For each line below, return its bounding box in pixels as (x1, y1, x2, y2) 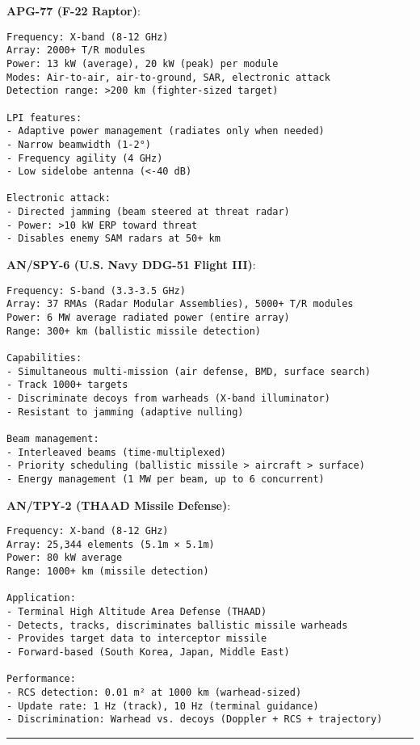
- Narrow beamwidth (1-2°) (6, 138, 151, 150)
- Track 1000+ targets (6, 379, 128, 391)
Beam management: (6, 432, 99, 444)
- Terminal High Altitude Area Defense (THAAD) (6, 606, 267, 618)
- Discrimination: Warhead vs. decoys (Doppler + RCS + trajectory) (6, 713, 383, 726)
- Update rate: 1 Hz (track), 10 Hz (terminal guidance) (6, 700, 319, 712)
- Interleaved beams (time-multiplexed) (6, 446, 227, 458)
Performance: (6, 673, 76, 685)
